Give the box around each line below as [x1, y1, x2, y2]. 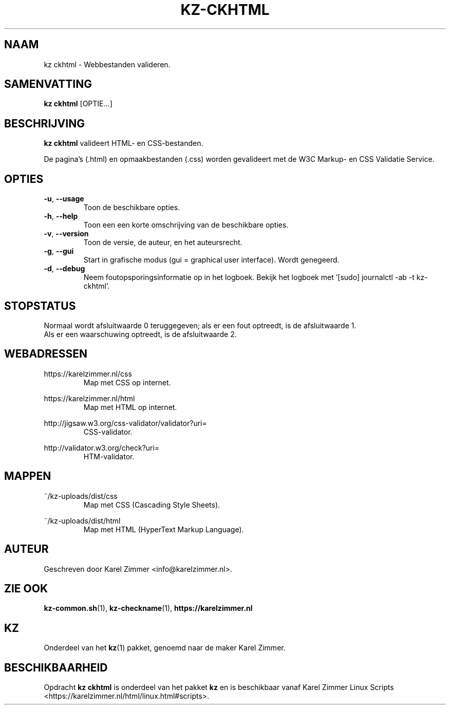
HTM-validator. [83, 452, 135, 461]
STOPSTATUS [4, 299, 76, 312]
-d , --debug [44, 264, 85, 273]
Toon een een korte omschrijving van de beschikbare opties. [83, 220, 289, 230]
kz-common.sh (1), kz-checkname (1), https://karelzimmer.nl [44, 604, 253, 613]
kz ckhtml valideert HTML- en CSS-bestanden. [44, 139, 203, 148]
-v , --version [44, 229, 89, 238]
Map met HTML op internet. [83, 402, 177, 412]
